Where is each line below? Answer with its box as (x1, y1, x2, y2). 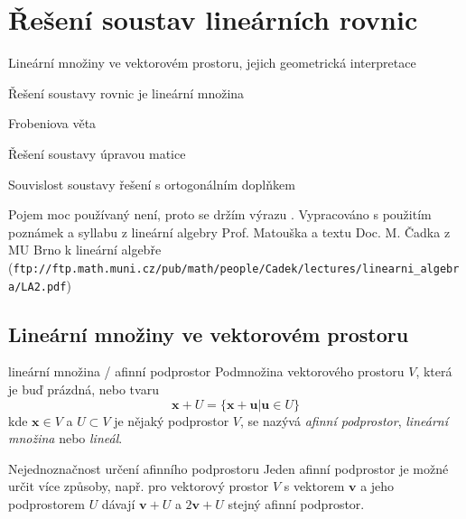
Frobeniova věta (8, 114, 97, 133)
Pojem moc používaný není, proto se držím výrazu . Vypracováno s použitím (8, 205, 432, 224)
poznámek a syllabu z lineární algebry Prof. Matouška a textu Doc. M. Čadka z (8, 222, 451, 241)
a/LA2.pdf (8, 280, 67, 293)
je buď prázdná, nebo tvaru (8, 379, 159, 398)
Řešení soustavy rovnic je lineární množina (8, 83, 245, 102)
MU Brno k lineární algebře (8, 240, 162, 259)
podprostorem (8, 494, 85, 513)
